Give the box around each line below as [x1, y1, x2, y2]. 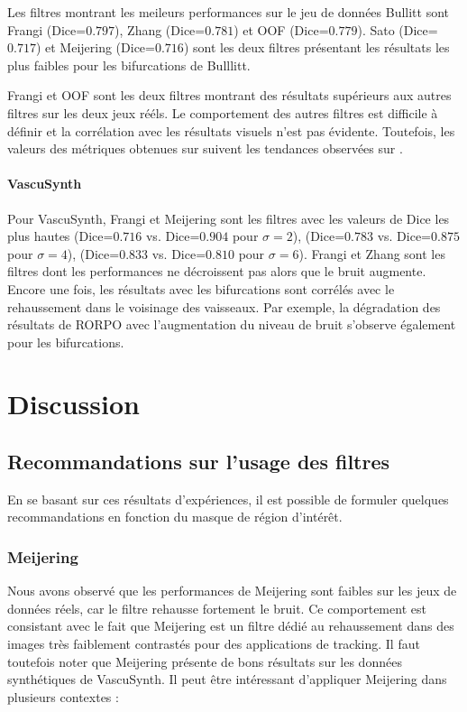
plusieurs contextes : [7, 687, 119, 706]
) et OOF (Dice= [233, 20, 329, 39]
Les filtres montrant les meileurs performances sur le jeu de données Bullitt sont [7, 3, 450, 21]
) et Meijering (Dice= [35, 38, 155, 57]
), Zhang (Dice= [114, 20, 206, 39]
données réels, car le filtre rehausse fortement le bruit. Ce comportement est [7, 598, 426, 617]
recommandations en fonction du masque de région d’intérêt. [7, 507, 343, 526]
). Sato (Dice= [357, 20, 438, 39]
